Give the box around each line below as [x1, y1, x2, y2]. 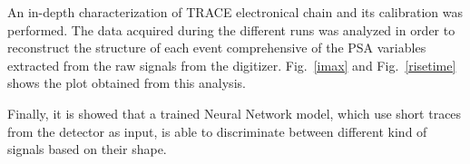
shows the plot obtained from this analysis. [7, 73, 246, 92]
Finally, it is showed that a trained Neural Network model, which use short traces [7, 103, 462, 122]
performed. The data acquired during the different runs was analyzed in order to [7, 20, 455, 39]
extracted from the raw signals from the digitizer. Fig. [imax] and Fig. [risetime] [7, 55, 456, 74]
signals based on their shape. [7, 140, 167, 159]
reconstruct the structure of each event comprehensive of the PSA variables [7, 38, 426, 57]
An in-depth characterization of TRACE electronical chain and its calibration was [7, 3, 463, 21]
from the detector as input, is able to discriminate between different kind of [7, 121, 427, 140]
